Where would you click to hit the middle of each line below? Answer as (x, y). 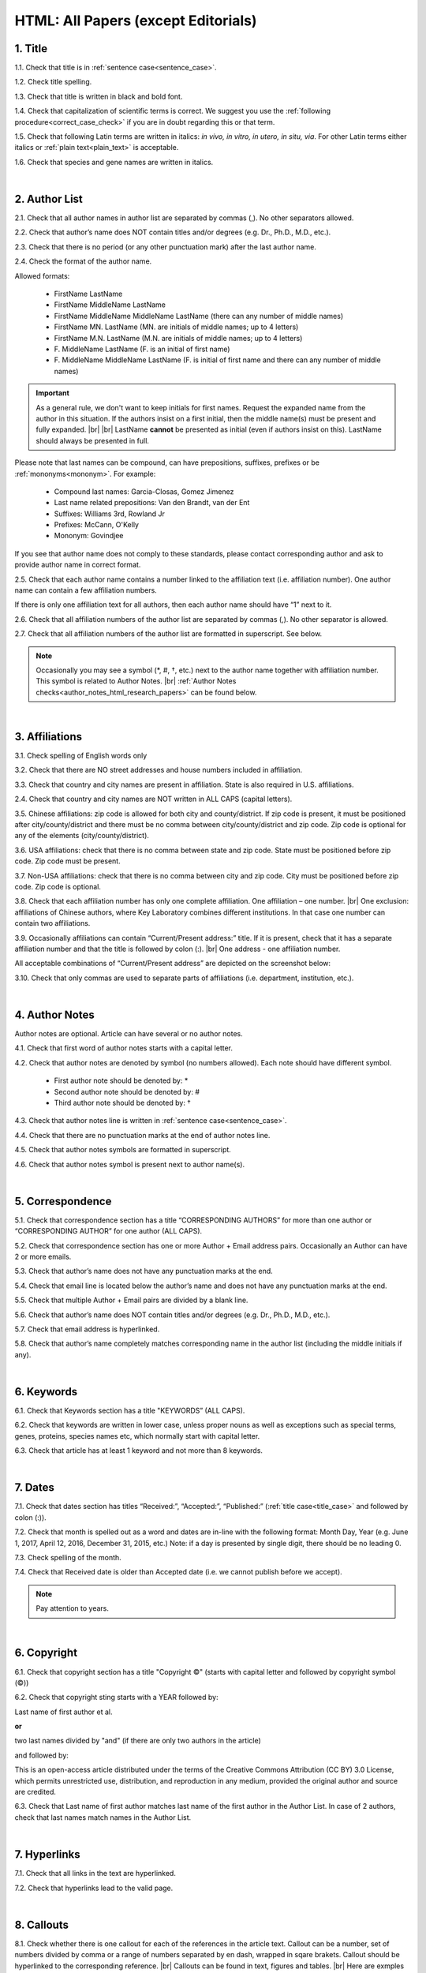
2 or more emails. (43, 1256)
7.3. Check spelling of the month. (68, 1558)
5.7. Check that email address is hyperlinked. (87, 1329)
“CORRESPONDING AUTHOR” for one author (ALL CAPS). (108, 1231)
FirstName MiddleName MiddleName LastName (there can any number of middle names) (199, 316)
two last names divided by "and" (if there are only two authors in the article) (138, 1741)
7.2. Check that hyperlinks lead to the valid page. (94, 1888)
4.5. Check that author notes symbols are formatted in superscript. (123, 1150)
